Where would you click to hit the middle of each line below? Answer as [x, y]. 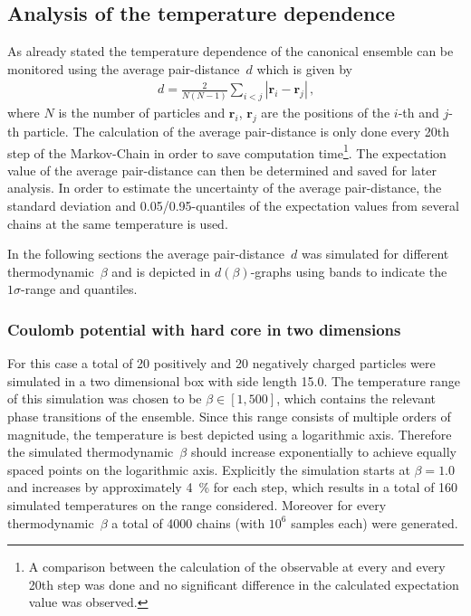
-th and [418, 113]
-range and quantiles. [79, 289]
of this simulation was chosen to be [105, 398]
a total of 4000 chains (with [188, 522]
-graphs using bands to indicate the [349, 271]
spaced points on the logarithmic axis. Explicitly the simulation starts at [209, 469]
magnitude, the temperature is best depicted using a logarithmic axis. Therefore [230, 434]
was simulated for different [375, 254]
